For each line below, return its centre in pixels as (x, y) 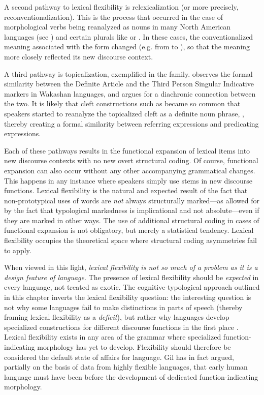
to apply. (18, 250)
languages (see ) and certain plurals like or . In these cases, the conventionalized (129, 36)
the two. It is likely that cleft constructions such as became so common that (122, 103)
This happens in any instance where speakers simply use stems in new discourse (128, 180)
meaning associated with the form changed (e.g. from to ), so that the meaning (127, 47)
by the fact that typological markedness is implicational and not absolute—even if (132, 210)
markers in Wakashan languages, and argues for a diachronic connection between (130, 93)
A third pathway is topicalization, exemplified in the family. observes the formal (128, 73)
